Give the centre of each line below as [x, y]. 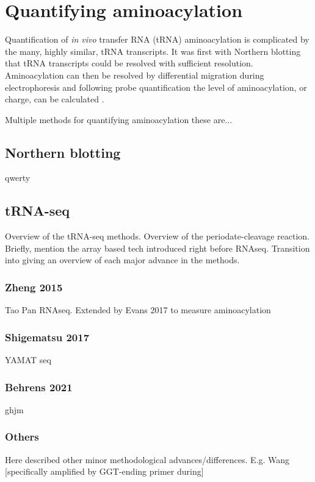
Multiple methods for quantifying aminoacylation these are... [119, 119]
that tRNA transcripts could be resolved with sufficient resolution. [129, 63]
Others [22, 437]
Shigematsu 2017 [47, 337]
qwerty [18, 178]
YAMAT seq [28, 360]
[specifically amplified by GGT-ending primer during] [104, 471]
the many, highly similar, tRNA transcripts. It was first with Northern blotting [153, 51]
